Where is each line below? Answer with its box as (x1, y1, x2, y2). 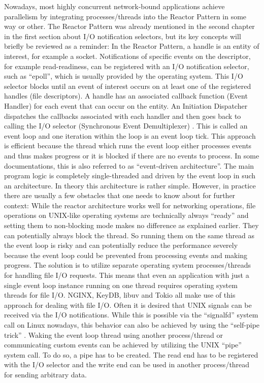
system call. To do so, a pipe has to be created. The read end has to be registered (4, 349, 258, 360)
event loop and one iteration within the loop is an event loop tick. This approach (4, 130, 256, 141)
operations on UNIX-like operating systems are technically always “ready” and (4, 210, 249, 220)
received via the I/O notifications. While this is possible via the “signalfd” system (4, 309, 258, 320)
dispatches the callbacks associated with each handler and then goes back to (4, 110, 241, 121)
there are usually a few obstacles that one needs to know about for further (4, 190, 236, 201)
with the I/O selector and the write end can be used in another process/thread (4, 359, 250, 370)
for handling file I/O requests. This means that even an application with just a (4, 270, 249, 280)
